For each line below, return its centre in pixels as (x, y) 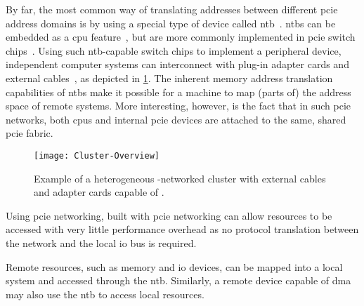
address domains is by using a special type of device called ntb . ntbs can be (171, 23)
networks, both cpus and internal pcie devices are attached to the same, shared (176, 119)
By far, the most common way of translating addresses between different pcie (172, 9)
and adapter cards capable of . (99, 192)
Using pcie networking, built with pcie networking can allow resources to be (169, 215)
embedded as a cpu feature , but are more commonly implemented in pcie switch (181, 37)
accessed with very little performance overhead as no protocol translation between (182, 229)
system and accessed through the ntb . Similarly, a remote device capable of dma (178, 280)
